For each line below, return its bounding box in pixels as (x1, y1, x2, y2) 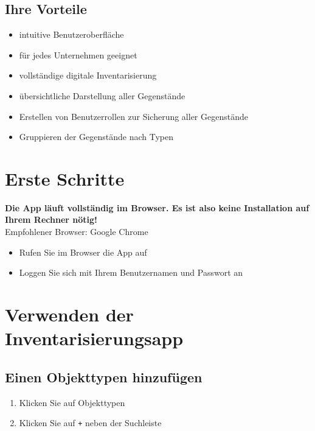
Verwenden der (5, 302, 134, 327)
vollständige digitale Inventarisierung (19, 69, 157, 82)
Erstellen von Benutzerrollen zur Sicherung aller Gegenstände (19, 110, 248, 122)
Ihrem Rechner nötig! (5, 213, 97, 226)
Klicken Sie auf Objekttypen (19, 396, 125, 408)
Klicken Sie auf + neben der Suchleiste (19, 416, 162, 429)
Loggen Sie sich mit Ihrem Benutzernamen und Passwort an (19, 266, 243, 279)
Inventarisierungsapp (5, 326, 184, 351)
